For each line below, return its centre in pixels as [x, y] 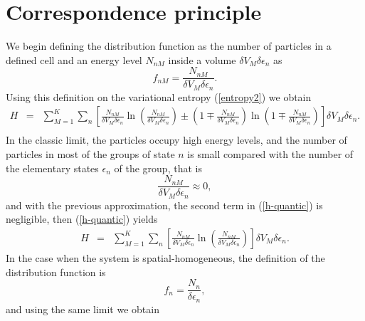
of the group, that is [158, 168]
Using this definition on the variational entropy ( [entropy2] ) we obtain [159, 96]
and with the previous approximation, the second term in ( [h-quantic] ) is [164, 205]
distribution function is [56, 272]
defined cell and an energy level [74, 59]
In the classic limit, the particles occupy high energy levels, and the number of [176, 140]
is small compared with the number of [270, 154]
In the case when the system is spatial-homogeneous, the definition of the [165, 258]
